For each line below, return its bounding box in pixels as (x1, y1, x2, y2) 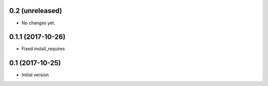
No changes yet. (21, 20, 56, 26)
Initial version (21, 72, 49, 78)
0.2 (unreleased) (9, 6, 62, 15)
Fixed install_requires (21, 46, 65, 52)
